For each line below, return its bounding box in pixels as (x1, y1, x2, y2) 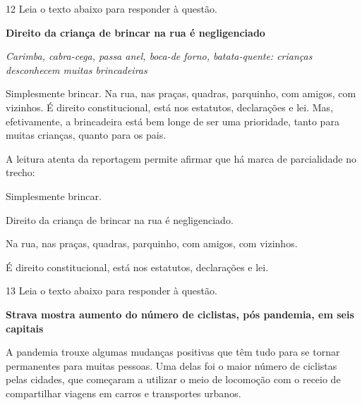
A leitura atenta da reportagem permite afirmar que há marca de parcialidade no (6, 151, 356, 166)
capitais (6, 320, 44, 335)
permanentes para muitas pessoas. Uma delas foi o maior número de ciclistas (6, 358, 337, 373)
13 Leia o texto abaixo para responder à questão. (6, 283, 217, 298)
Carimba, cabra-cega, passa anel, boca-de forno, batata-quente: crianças (6, 49, 313, 63)
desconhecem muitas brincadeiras (6, 62, 147, 77)
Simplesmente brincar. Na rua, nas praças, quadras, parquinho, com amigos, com (6, 86, 356, 101)
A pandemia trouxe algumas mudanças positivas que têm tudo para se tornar (6, 344, 340, 359)
